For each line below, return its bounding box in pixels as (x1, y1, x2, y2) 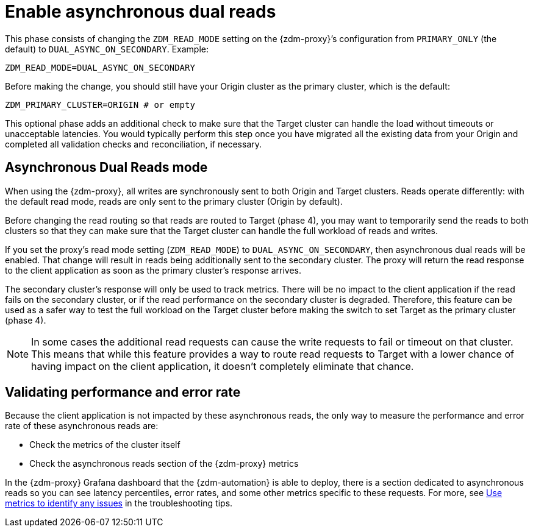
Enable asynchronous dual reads (5, 1, 276, 22)
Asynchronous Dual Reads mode (5, 160, 208, 176)
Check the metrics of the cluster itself (29, 439, 181, 450)
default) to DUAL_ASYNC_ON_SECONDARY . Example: (5, 43, 209, 54)
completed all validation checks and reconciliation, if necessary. (5, 138, 262, 149)
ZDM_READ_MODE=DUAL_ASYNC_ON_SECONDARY (5, 62, 195, 73)
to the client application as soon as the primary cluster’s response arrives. (5, 264, 302, 275)
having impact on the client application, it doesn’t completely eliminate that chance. (31, 360, 414, 372)
